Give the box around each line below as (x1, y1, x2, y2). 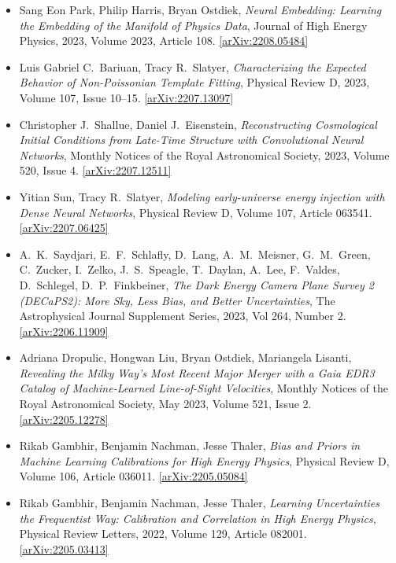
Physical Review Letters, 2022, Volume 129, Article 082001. (19, 525, 307, 542)
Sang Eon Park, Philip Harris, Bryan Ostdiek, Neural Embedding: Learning (19, 2, 382, 17)
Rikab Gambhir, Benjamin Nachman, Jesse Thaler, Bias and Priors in (19, 437, 361, 454)
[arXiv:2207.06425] (19, 219, 109, 236)
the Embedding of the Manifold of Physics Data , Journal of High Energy (19, 17, 368, 33)
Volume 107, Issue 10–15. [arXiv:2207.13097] (19, 89, 234, 105)
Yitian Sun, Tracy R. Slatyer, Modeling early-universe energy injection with (19, 188, 385, 204)
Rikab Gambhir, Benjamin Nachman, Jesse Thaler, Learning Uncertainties (19, 495, 380, 511)
